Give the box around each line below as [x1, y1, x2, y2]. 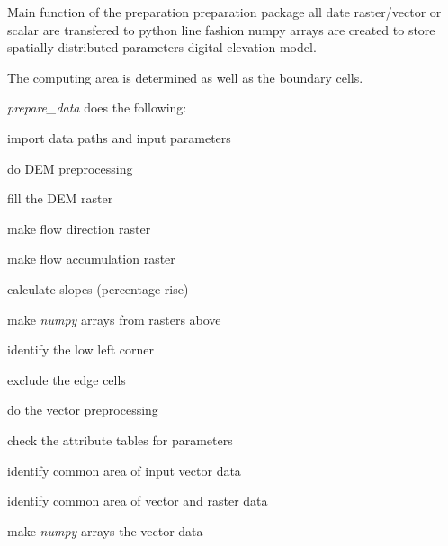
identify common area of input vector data [7, 461, 241, 479]
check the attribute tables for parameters [7, 430, 233, 449]
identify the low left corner [7, 340, 155, 359]
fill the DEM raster [7, 189, 113, 208]
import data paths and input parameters [7, 128, 231, 147]
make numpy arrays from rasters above [7, 309, 221, 328]
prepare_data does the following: [7, 98, 187, 117]
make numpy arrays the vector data [7, 521, 203, 540]
